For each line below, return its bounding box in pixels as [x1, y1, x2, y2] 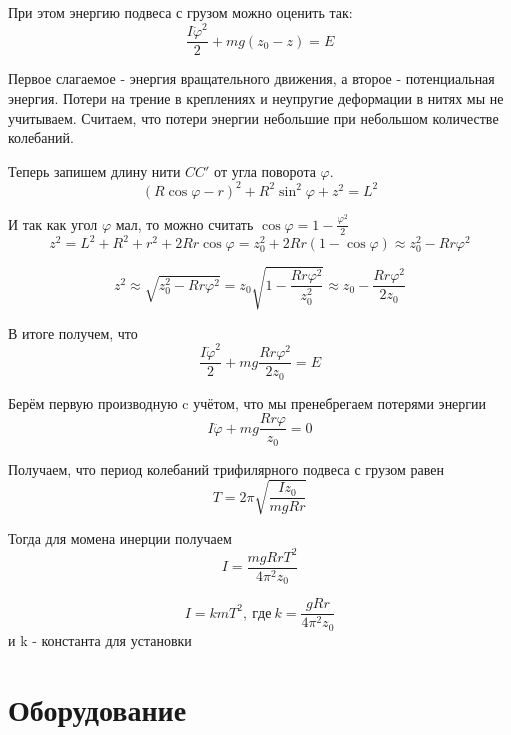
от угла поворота [214, 160, 316, 181]
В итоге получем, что [8, 322, 138, 343]
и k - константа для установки [8, 629, 192, 650]
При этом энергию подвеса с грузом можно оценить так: [8, 2, 353, 22]
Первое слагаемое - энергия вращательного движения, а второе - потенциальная [8, 68, 495, 89]
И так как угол [8, 213, 98, 234]
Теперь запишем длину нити [8, 160, 181, 181]
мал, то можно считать [115, 213, 254, 234]
